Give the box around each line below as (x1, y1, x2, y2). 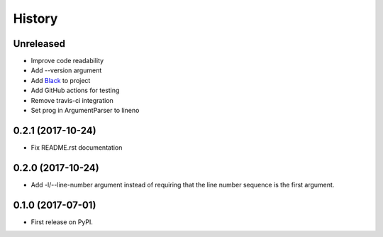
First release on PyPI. (30, 217, 94, 226)
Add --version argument (30, 66, 102, 75)
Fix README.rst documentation (30, 143, 123, 152)
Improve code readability (30, 57, 104, 65)
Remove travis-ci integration (30, 96, 113, 104)
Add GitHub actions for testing (30, 86, 120, 95)
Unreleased (13, 38, 66, 50)
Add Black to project (30, 76, 91, 84)
